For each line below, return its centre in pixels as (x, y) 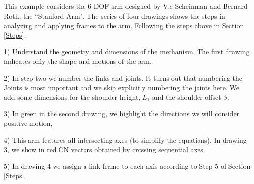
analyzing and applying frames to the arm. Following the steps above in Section (124, 25)
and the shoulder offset (186, 97)
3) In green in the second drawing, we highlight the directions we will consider (122, 113)
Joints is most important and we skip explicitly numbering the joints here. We (122, 87)
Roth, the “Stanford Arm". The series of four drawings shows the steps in (114, 15)
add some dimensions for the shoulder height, (72, 97)
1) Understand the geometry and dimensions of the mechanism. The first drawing (127, 51)
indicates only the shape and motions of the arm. (78, 61)
